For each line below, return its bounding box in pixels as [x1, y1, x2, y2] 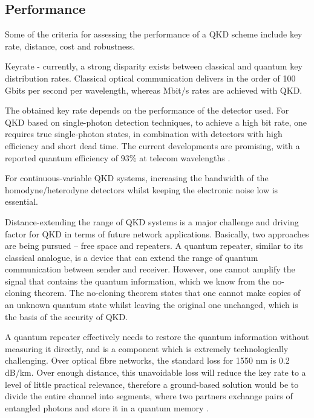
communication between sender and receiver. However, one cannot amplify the [5, 263, 295, 275]
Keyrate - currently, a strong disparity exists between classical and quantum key [5, 60, 303, 72]
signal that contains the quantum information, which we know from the [5, 274, 270, 287]
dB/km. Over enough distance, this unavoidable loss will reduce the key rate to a [5, 366, 306, 379]
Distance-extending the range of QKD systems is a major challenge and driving [5, 215, 299, 228]
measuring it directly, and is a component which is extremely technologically [5, 342, 289, 355]
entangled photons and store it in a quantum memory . [5, 401, 209, 414]
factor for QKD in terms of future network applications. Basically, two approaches [5, 227, 309, 240]
